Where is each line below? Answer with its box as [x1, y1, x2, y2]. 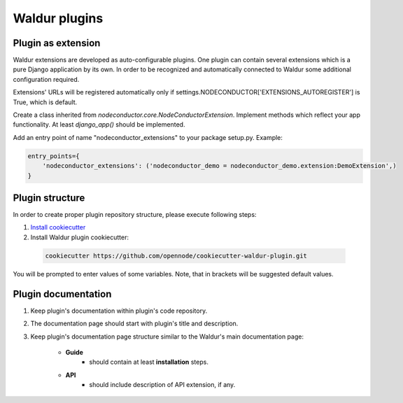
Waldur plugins [13, 10, 104, 26]
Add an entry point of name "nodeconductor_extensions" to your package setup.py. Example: [13, 133, 283, 141]
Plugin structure [13, 192, 85, 204]
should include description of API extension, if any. [89, 381, 236, 389]
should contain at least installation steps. [89, 358, 209, 367]
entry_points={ [27, 152, 80, 160]
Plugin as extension [13, 37, 101, 49]
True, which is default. [13, 98, 78, 106]
